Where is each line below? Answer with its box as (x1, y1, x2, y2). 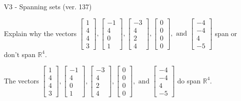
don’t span (4, 49, 36, 59)
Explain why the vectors (4, 28, 77, 38)
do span (177, 75, 201, 85)
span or (215, 28, 237, 38)
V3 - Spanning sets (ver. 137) (4, 1, 92, 11)
